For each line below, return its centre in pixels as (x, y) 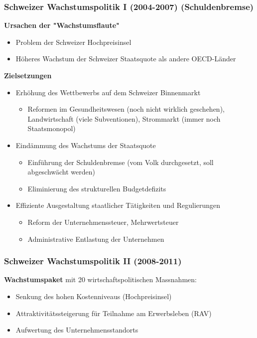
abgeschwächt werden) (62, 172)
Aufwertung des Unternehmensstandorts (77, 330)
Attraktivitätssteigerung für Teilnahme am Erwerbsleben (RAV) (114, 313)
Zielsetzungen (28, 75)
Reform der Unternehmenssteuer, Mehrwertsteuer (103, 222)
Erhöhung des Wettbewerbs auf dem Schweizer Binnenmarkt (108, 92)
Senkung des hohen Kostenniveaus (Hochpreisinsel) (94, 296)
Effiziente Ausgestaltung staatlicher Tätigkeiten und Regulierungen (118, 205)
